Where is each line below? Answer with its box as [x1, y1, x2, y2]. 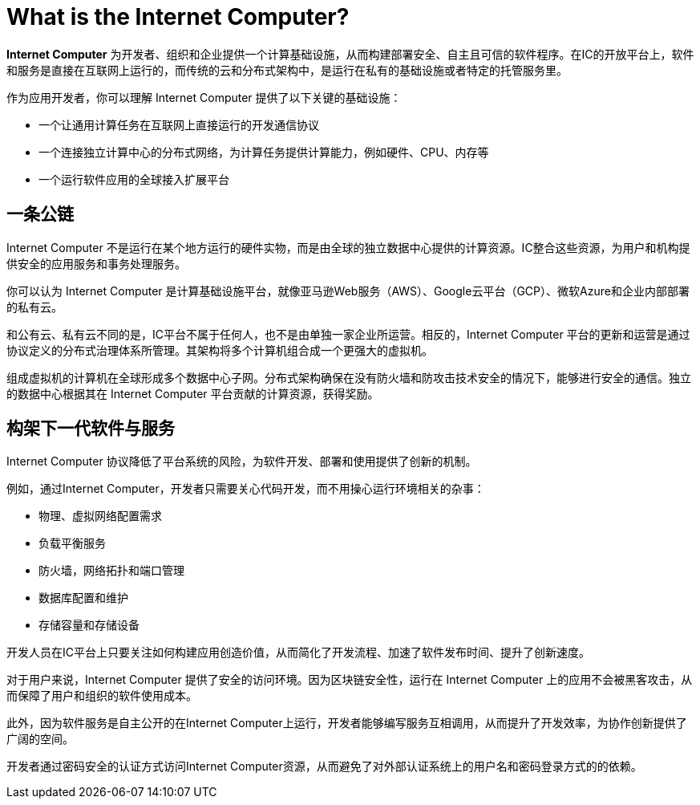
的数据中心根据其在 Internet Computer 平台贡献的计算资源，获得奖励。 [6, 386, 379, 400]
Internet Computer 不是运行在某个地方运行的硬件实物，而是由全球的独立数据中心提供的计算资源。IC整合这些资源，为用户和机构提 [6, 240, 690, 254]
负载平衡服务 [38, 536, 106, 551]
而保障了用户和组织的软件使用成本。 [6, 689, 197, 703]
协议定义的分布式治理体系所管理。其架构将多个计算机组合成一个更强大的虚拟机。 [6, 343, 433, 357]
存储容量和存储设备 [38, 618, 140, 632]
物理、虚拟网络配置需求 [38, 509, 162, 523]
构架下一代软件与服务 [6, 418, 175, 439]
